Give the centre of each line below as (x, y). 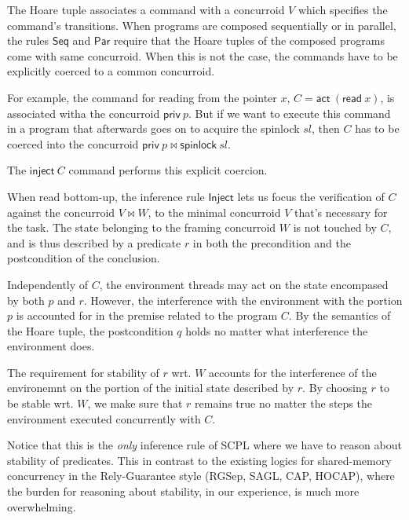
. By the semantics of (340, 315)
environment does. (51, 346)
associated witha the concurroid (84, 113)
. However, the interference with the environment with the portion (243, 300)
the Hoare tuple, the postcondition (90, 330)
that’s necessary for (341, 212)
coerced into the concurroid (73, 143)
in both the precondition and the (272, 242)
